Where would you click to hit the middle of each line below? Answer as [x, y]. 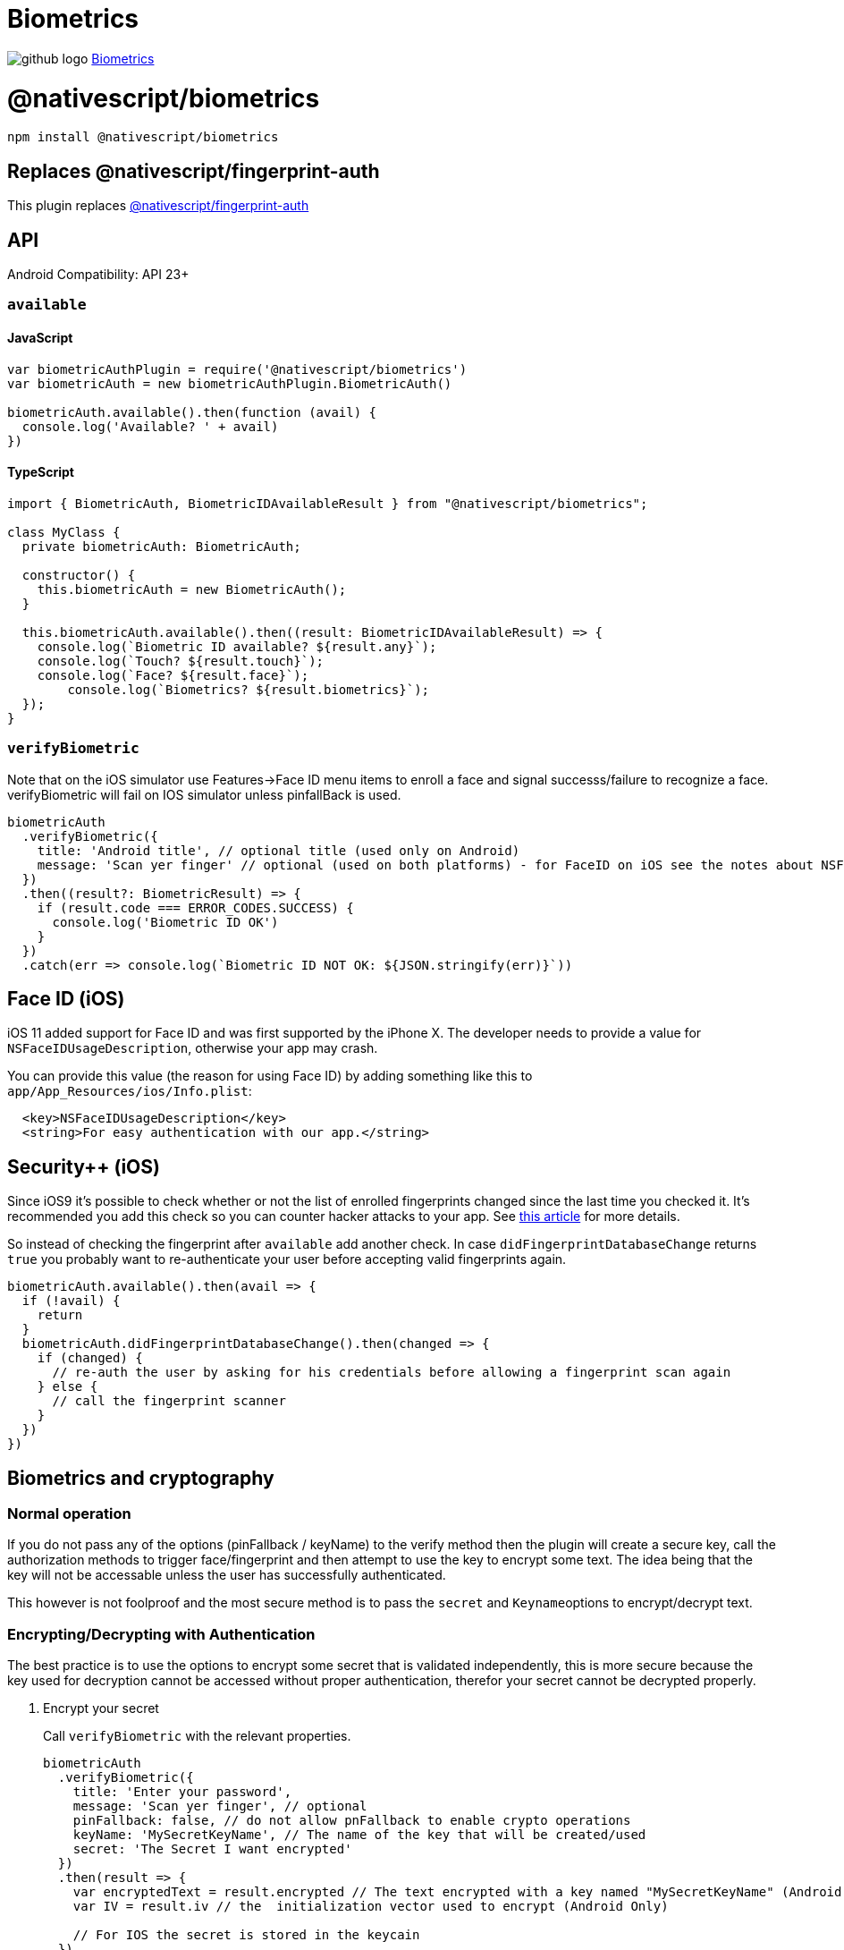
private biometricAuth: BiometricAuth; [161, 546]
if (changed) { [90, 1358]
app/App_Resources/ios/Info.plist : [130, 1091]
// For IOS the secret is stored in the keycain [246, 1935]
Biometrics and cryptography [141, 1478]
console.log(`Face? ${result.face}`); [173, 675]
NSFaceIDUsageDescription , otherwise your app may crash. [193, 1048]
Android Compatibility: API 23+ [98, 274]
